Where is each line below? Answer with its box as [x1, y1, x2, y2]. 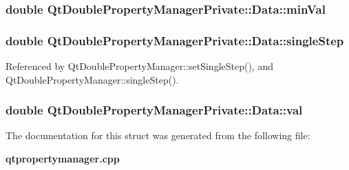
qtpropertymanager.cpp [6, 151, 120, 166]
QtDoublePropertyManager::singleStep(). [6, 72, 179, 86]
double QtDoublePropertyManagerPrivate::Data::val [6, 101, 303, 119]
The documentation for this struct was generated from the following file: [6, 128, 310, 143]
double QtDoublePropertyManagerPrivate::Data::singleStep [6, 32, 344, 49]
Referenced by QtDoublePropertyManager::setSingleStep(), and [6, 59, 273, 73]
